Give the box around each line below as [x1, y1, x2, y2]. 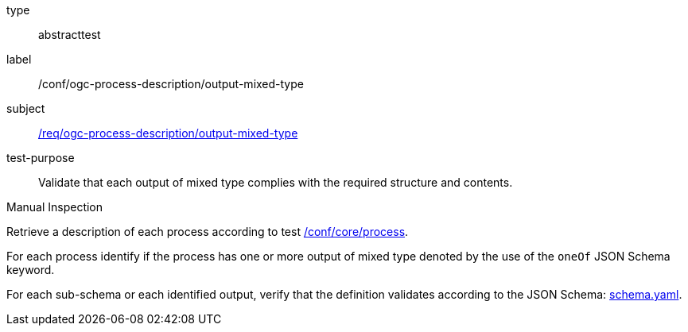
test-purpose [6, 151, 75, 164]
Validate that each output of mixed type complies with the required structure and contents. [38, 176, 513, 189]
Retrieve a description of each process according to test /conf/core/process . [6, 225, 409, 238]
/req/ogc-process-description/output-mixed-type [38, 126, 298, 140]
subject [6, 102, 45, 115]
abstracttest [38, 28, 101, 41]
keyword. [6, 263, 55, 276]
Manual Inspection [6, 200, 103, 214]
